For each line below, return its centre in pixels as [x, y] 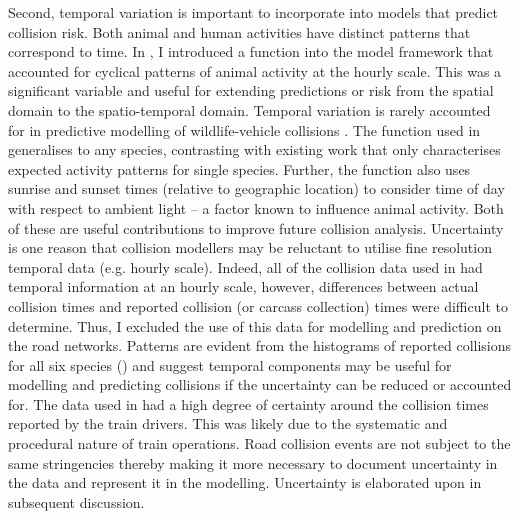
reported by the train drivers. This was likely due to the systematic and [228, 423]
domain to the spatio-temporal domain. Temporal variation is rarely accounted [249, 109]
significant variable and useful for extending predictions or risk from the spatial [251, 90]
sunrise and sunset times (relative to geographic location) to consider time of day [256, 188]
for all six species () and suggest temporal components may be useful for [230, 364]
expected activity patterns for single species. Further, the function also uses [239, 168]
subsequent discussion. [76, 501]
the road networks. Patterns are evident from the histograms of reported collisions [260, 345]
